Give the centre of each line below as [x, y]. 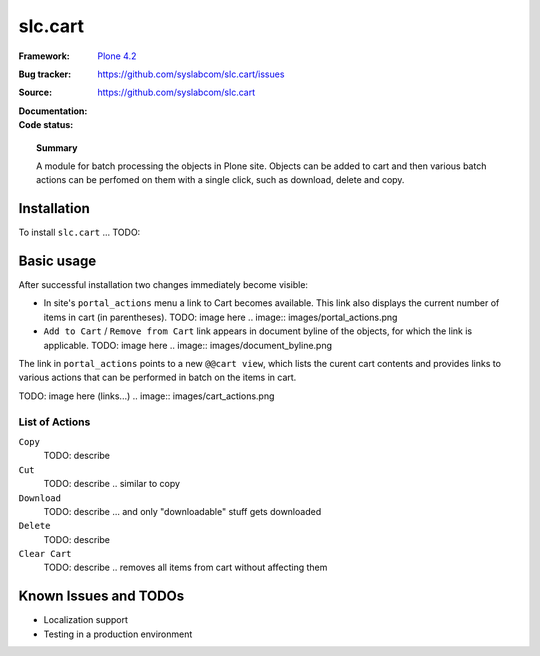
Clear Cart [45, 554]
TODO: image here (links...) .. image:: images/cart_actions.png [146, 396]
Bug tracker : [45, 74]
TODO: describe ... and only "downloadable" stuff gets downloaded [182, 511]
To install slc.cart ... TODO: [79, 232]
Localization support [86, 620]
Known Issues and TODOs [101, 596]
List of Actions [54, 422]
